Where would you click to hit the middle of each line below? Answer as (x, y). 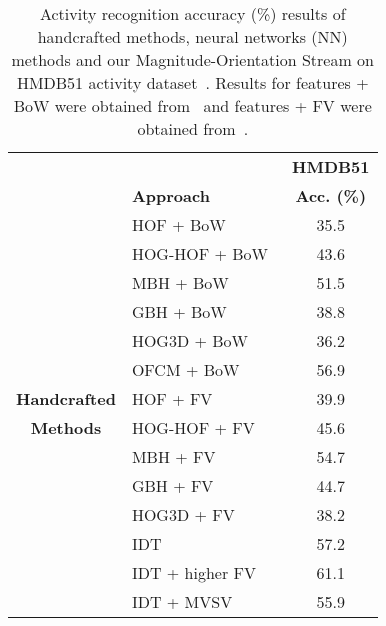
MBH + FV (173, 456)
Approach (170, 195)
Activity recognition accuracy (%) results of (192, 13)
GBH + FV (172, 485)
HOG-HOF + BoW (200, 253)
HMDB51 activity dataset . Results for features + (192, 82)
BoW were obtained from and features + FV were (192, 105)
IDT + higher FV (193, 572)
